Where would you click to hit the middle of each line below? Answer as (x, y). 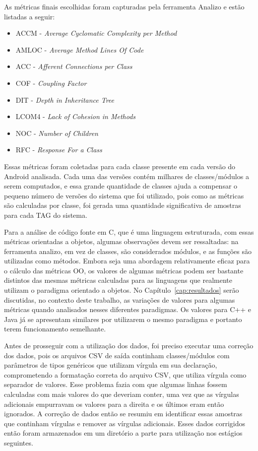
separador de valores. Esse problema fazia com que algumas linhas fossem (116, 384)
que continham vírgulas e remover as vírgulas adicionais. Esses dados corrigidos (125, 423)
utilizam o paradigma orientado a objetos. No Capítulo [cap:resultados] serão (122, 290)
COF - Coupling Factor (51, 83)
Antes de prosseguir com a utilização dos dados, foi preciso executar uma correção (129, 346)
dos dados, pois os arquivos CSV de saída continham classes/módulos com (117, 355)
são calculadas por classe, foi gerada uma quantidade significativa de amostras (123, 205)
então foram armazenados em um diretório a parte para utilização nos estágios (123, 433)
